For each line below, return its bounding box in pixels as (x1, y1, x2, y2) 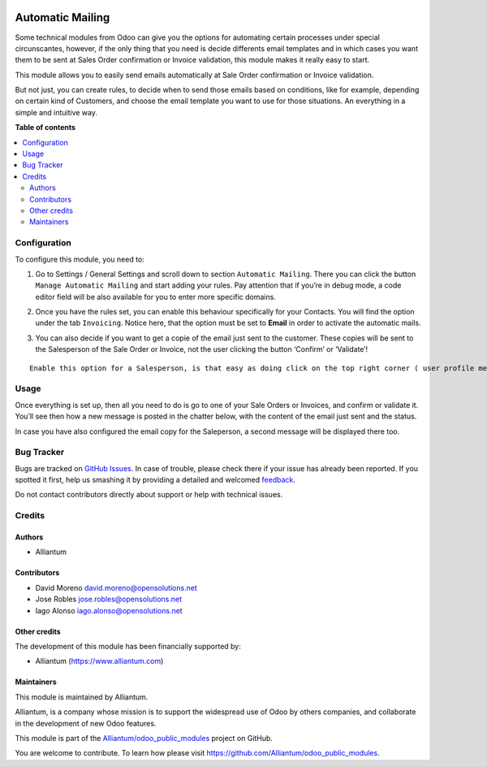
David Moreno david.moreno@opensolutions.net (35, 583, 198, 592)
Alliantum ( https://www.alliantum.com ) (35, 656, 164, 666)
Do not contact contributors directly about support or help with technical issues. (15, 490, 283, 500)
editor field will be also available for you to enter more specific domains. (35, 292, 276, 301)
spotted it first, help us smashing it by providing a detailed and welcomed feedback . (15, 475, 296, 485)
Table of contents (15, 123, 76, 132)
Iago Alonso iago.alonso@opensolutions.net (35, 605, 183, 615)
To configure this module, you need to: (15, 254, 145, 264)
